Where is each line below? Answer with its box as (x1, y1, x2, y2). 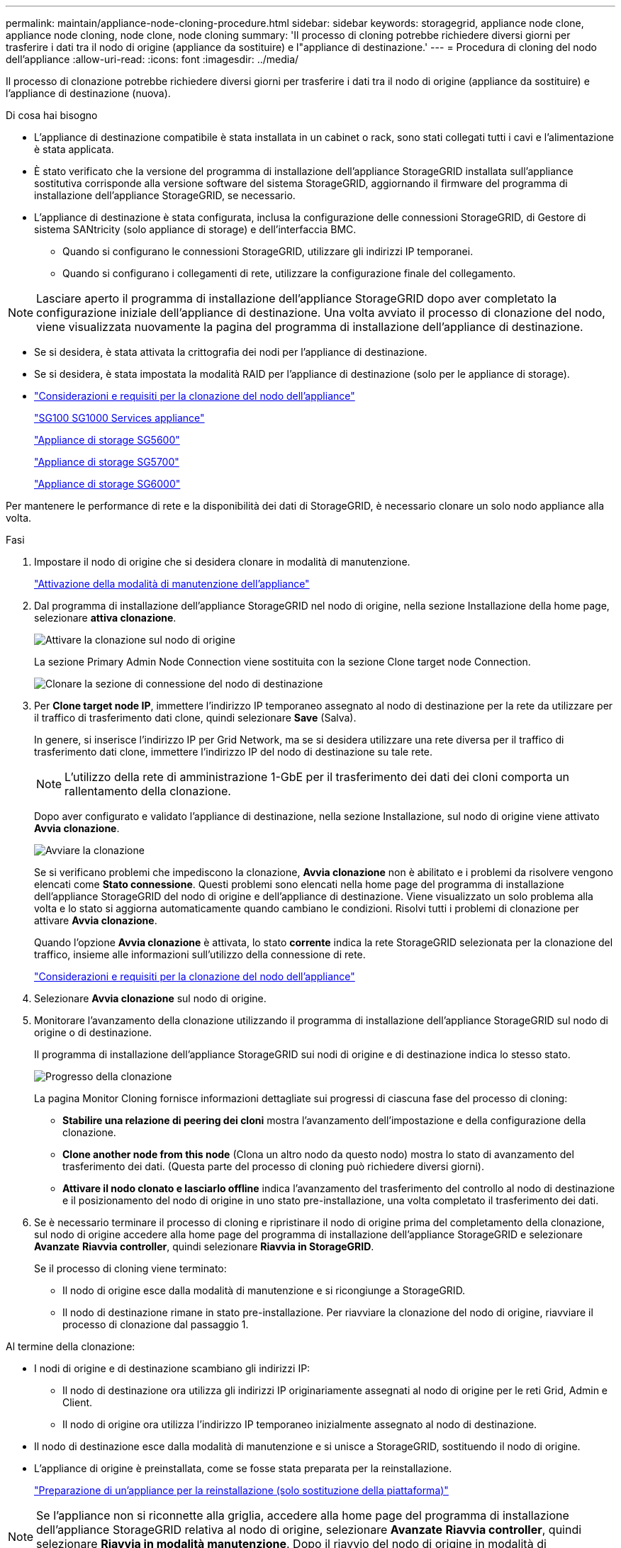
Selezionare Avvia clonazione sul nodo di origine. (34, 992, 267, 1004)
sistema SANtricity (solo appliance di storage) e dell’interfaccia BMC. (34, 223, 357, 235)
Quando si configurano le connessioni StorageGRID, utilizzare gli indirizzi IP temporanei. (62, 245, 474, 257)
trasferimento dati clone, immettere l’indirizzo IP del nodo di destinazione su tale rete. (34, 746, 433, 758)
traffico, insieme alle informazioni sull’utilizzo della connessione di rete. (34, 948, 366, 960)
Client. (62, 1396, 93, 1408)
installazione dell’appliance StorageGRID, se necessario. (34, 189, 296, 201)
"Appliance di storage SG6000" (34, 478, 181, 490)
